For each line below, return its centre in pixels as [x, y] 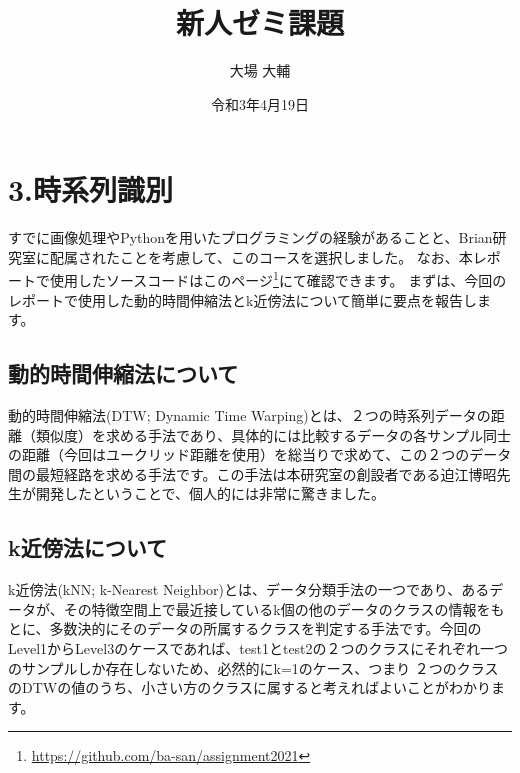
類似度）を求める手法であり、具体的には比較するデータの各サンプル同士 [273, 434]
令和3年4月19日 [260, 103]
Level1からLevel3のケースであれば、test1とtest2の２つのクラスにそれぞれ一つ [258, 648]
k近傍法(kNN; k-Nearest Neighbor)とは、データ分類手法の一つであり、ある [249, 589]
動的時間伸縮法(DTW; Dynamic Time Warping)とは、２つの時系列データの [249, 415]
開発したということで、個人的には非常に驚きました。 [210, 493]
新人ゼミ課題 [259, 22]
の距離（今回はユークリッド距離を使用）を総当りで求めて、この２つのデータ [260, 454]
